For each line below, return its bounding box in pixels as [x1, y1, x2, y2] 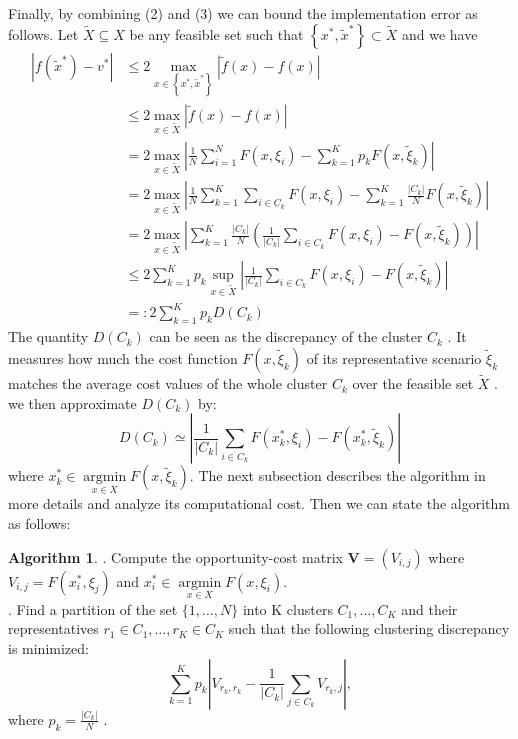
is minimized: [8, 638, 89, 659]
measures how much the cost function [8, 347, 238, 368]
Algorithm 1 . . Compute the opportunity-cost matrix [8, 546, 343, 567]
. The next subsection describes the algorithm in [189, 465, 486, 486]
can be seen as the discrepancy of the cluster [149, 326, 423, 347]
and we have [401, 23, 478, 44]
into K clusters [242, 598, 333, 619]
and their [401, 598, 458, 619]
